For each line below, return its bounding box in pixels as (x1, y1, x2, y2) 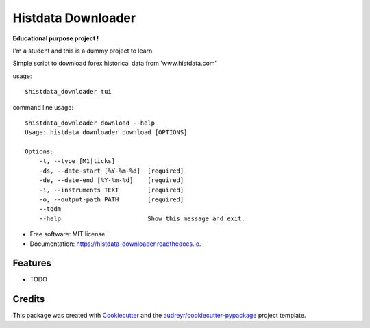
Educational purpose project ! (12, 34, 99, 42)
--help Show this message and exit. (38, 214, 246, 223)
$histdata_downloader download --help (25, 118, 156, 127)
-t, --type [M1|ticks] (38, 157, 116, 165)
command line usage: (12, 103, 74, 111)
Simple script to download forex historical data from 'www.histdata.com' (12, 59, 217, 68)
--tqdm (38, 205, 62, 213)
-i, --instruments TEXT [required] (38, 186, 184, 194)
